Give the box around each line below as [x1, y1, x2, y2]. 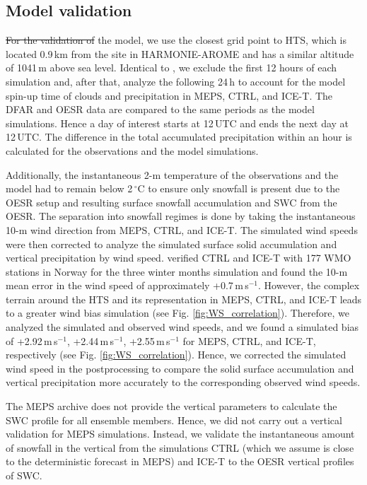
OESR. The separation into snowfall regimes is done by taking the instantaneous [6, 209, 356, 223]
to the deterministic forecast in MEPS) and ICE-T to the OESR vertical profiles [6, 454, 354, 469]
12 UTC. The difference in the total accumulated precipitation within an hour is [6, 129, 352, 144]
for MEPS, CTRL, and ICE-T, [182, 333, 316, 348]
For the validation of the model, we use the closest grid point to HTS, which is [6, 33, 347, 47]
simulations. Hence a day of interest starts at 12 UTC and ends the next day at [6, 115, 349, 130]
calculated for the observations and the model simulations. [6, 143, 259, 158]
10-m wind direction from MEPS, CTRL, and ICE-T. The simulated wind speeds [6, 222, 358, 237]
